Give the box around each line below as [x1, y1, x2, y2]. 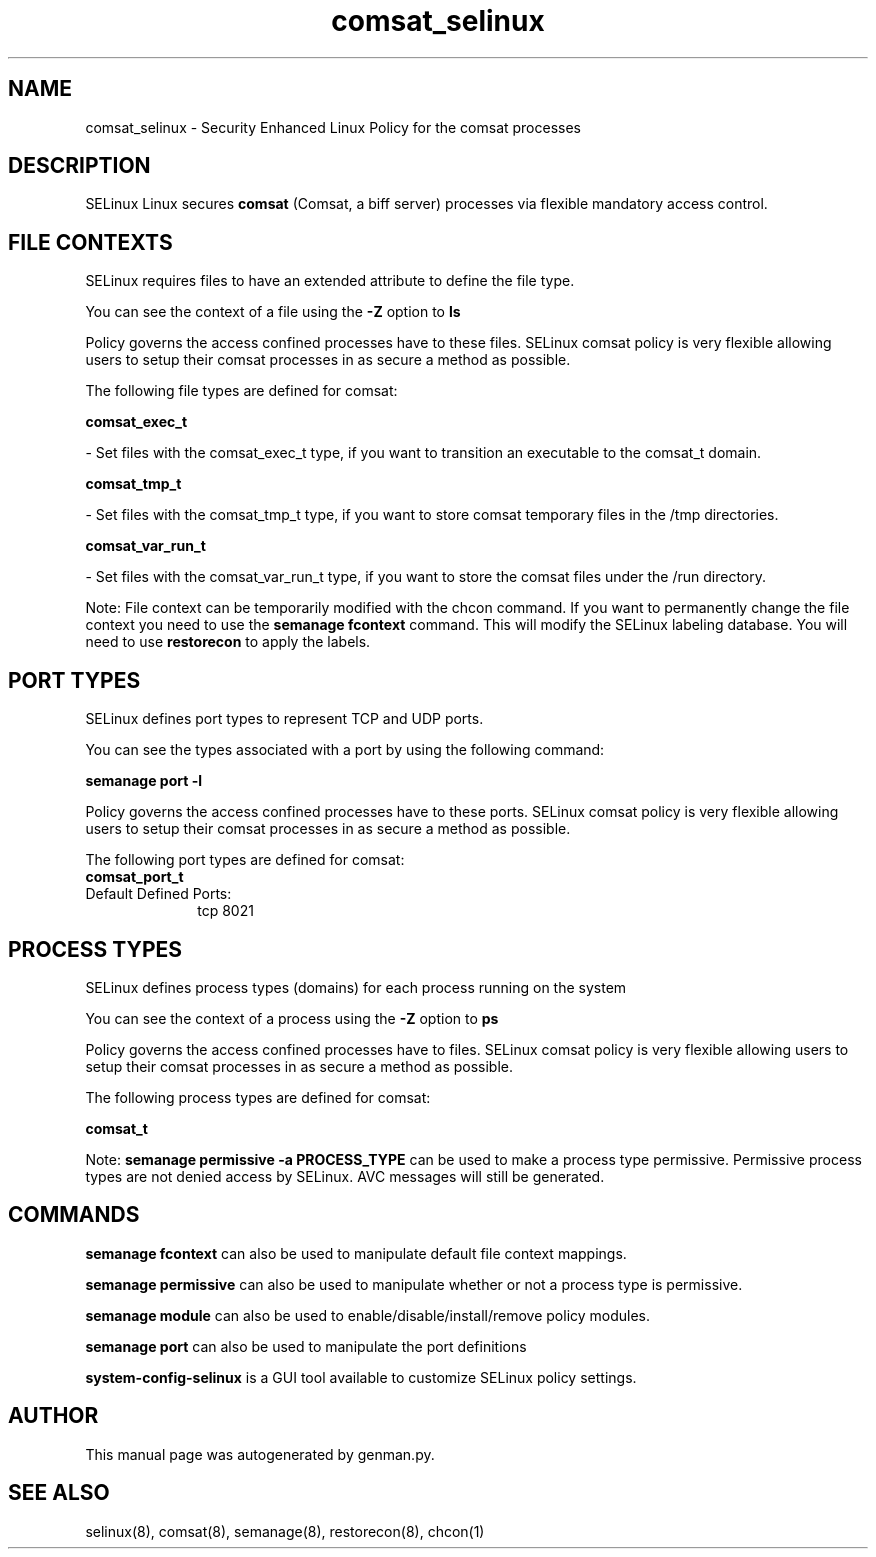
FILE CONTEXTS [8, 229, 173, 255]
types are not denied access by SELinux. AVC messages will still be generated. [85, 1167, 605, 1185]
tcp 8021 [197, 902, 254, 920]
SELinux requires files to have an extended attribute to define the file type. [85, 272, 575, 290]
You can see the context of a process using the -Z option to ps [85, 1009, 499, 1027]
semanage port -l [85, 772, 202, 790]
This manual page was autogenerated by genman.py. [85, 1445, 435, 1463]
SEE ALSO [8, 1480, 110, 1506]
